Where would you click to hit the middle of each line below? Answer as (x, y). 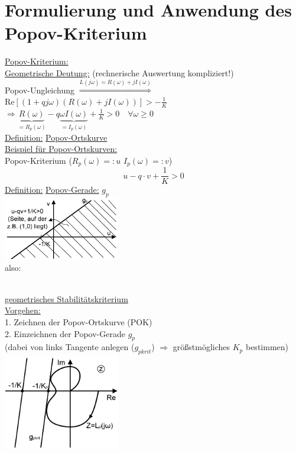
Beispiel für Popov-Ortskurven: (61, 149)
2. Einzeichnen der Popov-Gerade (65, 333)
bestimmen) (267, 347)
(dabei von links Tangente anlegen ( (70, 347)
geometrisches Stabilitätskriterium (66, 298)
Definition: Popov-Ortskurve (56, 137)
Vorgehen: (23, 310)
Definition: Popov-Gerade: (52, 190)
